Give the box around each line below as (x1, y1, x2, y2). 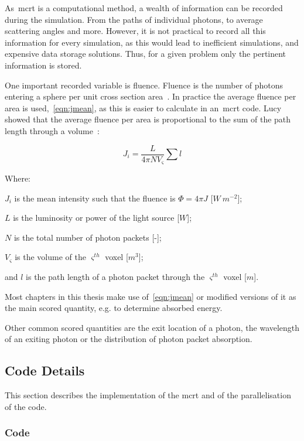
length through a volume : (5, 124, 100, 136)
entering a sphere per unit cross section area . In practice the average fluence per (5, 90, 296, 102)
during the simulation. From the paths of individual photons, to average (5, 13, 263, 25)
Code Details (5, 361, 85, 380)
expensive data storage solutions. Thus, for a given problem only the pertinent (5, 47, 286, 60)
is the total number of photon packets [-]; (13, 231, 162, 243)
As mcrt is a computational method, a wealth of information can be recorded (5, 2, 283, 13)
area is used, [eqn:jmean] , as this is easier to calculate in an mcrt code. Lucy (5, 101, 282, 114)
